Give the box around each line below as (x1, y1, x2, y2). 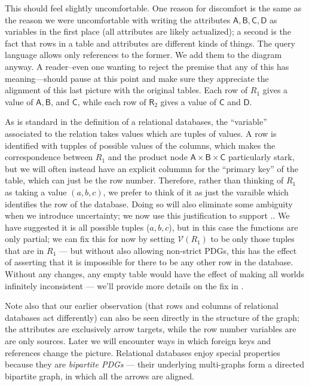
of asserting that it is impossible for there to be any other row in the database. (5, 256, 293, 268)
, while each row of (77, 95, 146, 108)
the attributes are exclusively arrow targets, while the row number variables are (5, 323, 296, 335)
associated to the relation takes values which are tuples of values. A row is (5, 127, 277, 139)
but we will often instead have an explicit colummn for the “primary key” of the (5, 162, 298, 174)
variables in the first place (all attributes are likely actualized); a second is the (5, 25, 291, 38)
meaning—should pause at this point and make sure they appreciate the (5, 72, 269, 84)
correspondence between (5, 151, 93, 163)
